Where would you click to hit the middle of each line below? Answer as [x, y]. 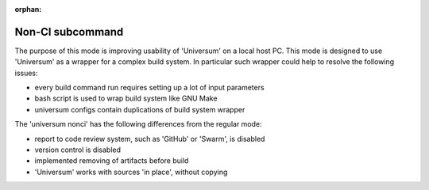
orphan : [28, 9]
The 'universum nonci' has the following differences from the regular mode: [138, 124]
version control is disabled [78, 150]
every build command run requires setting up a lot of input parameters [150, 88]
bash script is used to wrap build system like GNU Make [126, 98]
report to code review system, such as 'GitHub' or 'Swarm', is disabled [150, 139]
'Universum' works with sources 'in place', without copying [131, 172]
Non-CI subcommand [69, 32]
